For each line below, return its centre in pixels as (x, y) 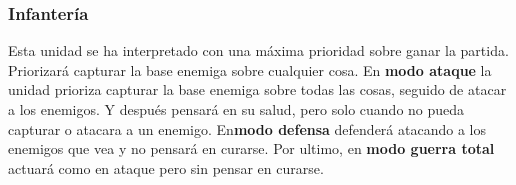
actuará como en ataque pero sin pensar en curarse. (166, 167)
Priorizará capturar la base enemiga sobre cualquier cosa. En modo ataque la (250, 69)
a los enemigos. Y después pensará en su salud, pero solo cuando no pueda (236, 109)
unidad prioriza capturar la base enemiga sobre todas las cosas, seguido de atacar (257, 89)
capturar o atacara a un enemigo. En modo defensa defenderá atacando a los (247, 128)
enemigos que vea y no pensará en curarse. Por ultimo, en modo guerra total (251, 148)
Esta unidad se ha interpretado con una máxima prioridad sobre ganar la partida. (258, 50)
